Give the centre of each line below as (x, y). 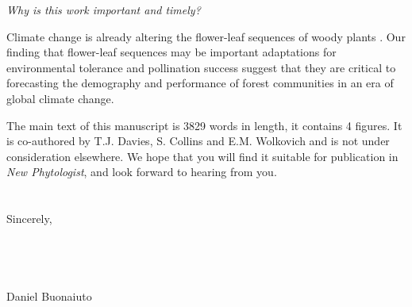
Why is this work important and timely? (104, 10)
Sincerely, (29, 219)
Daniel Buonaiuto (49, 296)
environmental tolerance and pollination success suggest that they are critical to (201, 67)
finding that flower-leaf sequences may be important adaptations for (171, 52)
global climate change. (60, 98)
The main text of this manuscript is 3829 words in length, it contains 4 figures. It (204, 125)
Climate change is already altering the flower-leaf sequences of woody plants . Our (206, 36)
